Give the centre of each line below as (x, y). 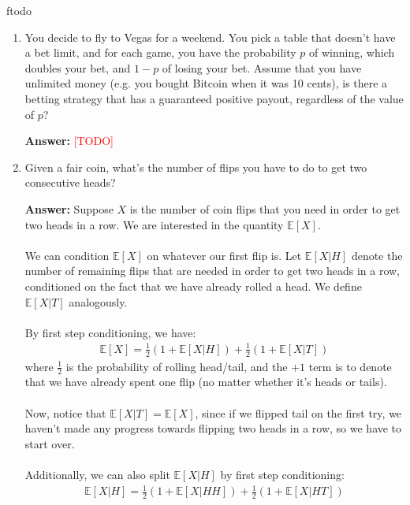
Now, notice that (65, 412)
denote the (377, 255)
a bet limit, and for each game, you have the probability (160, 52)
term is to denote (350, 366)
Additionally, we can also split (97, 475)
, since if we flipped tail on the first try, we (298, 412)
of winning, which (352, 52)
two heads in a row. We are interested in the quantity (154, 224)
